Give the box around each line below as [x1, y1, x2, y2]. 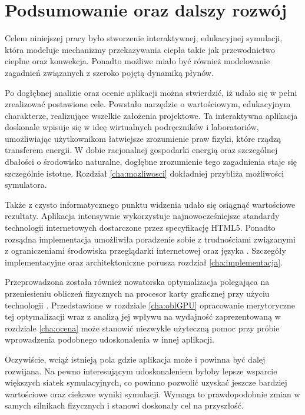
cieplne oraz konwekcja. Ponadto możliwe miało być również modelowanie [5, 55, 270, 67]
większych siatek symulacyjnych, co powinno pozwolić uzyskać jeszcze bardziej [5, 376, 287, 389]
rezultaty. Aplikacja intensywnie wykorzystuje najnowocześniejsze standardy [5, 210, 280, 222]
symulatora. [5, 178, 47, 191]
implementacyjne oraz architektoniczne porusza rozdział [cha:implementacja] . [5, 255, 283, 268]
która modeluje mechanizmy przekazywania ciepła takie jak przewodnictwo [5, 43, 276, 55]
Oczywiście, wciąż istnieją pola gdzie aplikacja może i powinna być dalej [5, 353, 266, 365]
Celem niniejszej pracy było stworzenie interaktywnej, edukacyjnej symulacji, [5, 32, 283, 44]
